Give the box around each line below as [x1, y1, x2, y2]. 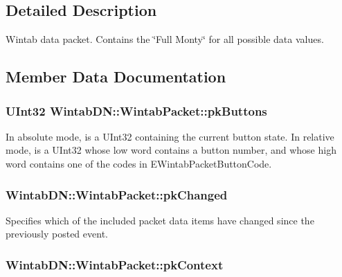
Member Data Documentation [6, 66, 226, 87]
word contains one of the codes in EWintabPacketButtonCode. [6, 156, 272, 170]
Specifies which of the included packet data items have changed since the [6, 213, 314, 227]
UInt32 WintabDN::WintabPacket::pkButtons [6, 102, 267, 119]
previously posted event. [6, 226, 108, 241]
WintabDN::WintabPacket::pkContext [6, 256, 224, 273]
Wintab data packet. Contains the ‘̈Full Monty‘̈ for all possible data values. [6, 32, 324, 46]
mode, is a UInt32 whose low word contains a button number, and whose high [6, 143, 336, 157]
